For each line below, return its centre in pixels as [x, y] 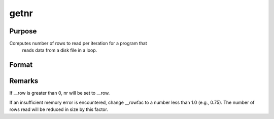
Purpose [23, 31]
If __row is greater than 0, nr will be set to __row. [60, 93]
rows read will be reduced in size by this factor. [59, 109]
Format [21, 65]
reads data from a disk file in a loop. [60, 50]
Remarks [24, 81]
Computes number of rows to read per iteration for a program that [78, 44]
